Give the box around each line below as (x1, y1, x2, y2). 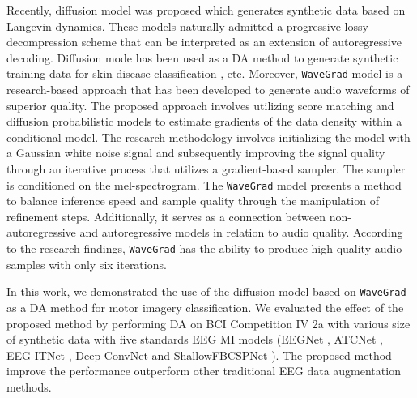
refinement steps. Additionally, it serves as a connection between (6, 208, 326, 225)
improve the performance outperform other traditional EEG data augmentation (6, 362, 401, 379)
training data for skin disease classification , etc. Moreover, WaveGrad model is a (6, 65, 403, 82)
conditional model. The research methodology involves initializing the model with (6, 128, 411, 145)
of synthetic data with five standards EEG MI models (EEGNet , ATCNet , (6, 331, 383, 348)
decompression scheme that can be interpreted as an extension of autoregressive (6, 33, 402, 50)
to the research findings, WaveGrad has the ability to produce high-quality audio (6, 240, 402, 257)
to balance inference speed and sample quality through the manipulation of (6, 192, 379, 209)
